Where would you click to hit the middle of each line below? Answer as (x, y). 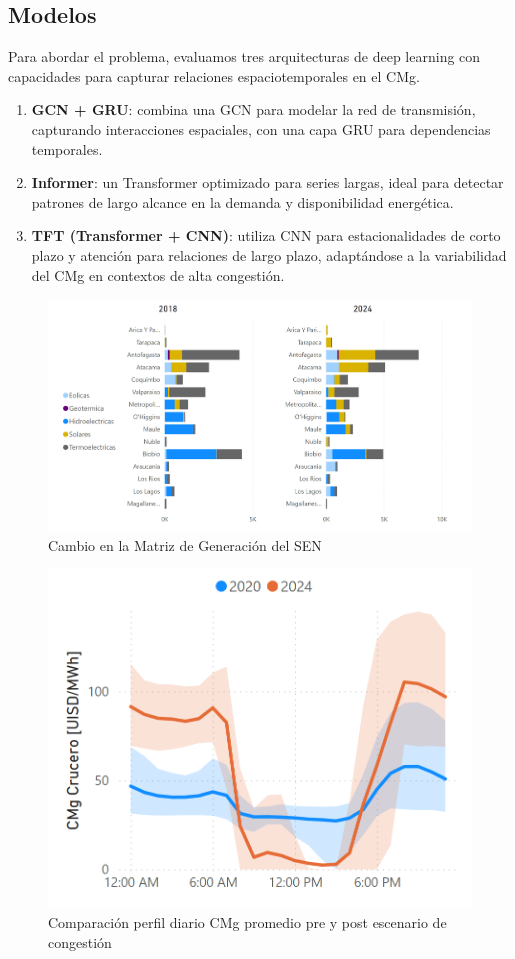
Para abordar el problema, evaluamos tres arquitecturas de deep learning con (244, 56)
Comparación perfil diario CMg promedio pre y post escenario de (247, 922)
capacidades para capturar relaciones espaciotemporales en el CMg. (214, 75)
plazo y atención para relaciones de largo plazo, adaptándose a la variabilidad (269, 254)
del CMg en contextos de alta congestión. (158, 274)
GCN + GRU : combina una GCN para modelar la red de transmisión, (253, 109)
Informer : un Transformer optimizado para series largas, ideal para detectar (267, 182)
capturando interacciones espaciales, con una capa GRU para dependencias (261, 128)
